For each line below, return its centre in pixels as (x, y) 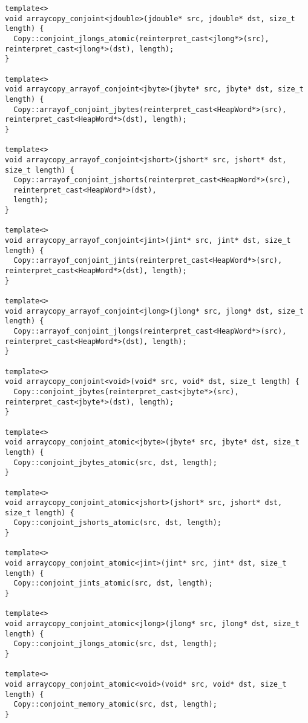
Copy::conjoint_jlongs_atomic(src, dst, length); (115, 644)
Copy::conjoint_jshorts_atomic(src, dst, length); (117, 523)
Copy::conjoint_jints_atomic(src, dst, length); (113, 583)
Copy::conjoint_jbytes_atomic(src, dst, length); (115, 462)
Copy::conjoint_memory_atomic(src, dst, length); (115, 705)
